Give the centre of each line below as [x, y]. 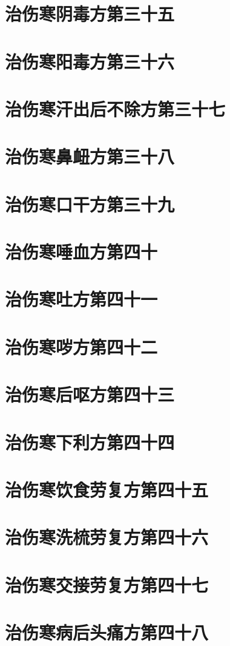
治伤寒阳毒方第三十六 [90, 61]
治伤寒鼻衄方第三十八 [90, 156]
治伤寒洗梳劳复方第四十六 [107, 537]
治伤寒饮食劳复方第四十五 [107, 489]
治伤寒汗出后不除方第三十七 [115, 108]
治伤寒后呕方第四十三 [90, 394]
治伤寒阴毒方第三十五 [90, 14]
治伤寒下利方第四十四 [90, 442]
